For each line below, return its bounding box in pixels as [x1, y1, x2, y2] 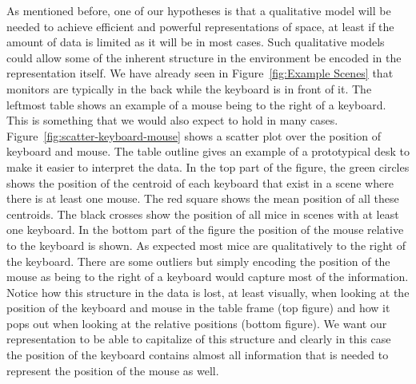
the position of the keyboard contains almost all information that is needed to [6, 346, 389, 363]
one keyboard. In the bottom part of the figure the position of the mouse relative [6, 221, 404, 238]
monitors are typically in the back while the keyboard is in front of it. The [6, 80, 372, 97]
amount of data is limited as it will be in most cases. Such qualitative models [6, 34, 385, 50]
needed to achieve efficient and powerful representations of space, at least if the [6, 18, 394, 34]
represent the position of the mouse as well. [6, 362, 219, 378]
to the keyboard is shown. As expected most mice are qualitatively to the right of [6, 236, 406, 253]
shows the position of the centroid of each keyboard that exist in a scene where [6, 174, 394, 191]
